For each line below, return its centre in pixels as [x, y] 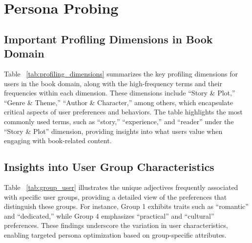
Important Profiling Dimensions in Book [108, 39]
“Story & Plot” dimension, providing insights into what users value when [113, 131]
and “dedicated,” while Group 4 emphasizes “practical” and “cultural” [109, 215]
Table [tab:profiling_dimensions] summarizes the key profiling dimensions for [121, 73]
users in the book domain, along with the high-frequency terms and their [113, 83]
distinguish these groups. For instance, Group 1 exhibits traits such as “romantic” [126, 206]
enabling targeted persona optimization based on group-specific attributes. [115, 234]
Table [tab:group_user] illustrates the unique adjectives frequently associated [121, 187]
